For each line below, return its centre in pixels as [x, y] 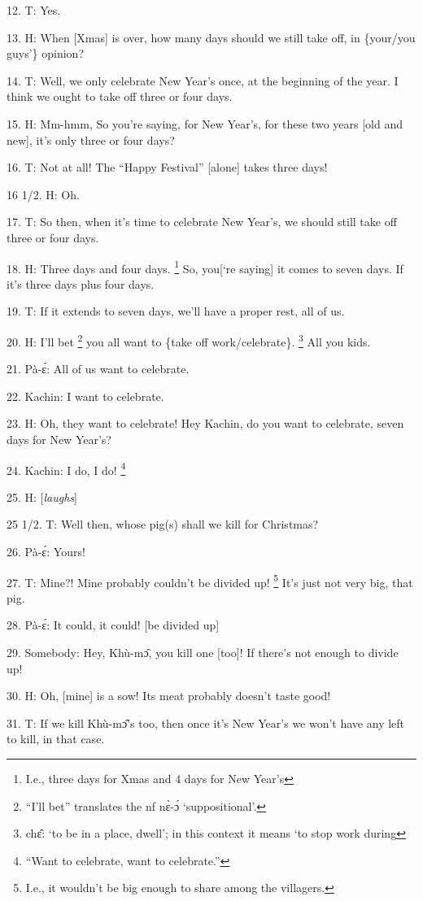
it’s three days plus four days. [81, 283]
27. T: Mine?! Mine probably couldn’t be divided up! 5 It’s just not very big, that [210, 581]
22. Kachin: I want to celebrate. [85, 396]
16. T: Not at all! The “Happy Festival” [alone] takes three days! [167, 167]
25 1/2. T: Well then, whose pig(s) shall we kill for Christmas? [163, 524]
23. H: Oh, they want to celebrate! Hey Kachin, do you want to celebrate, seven [205, 423]
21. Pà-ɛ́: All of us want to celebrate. [98, 369]
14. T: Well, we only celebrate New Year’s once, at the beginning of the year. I [203, 80]
